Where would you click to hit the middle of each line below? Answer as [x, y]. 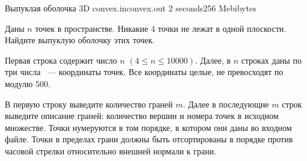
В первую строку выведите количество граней [89, 104]
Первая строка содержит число [61, 60]
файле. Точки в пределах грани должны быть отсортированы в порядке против [149, 139]
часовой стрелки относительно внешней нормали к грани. [111, 150]
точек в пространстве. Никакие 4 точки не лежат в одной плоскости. [161, 28]
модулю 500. [28, 83]
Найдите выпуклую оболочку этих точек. [80, 40]
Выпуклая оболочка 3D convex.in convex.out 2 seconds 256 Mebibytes [131, 8]
